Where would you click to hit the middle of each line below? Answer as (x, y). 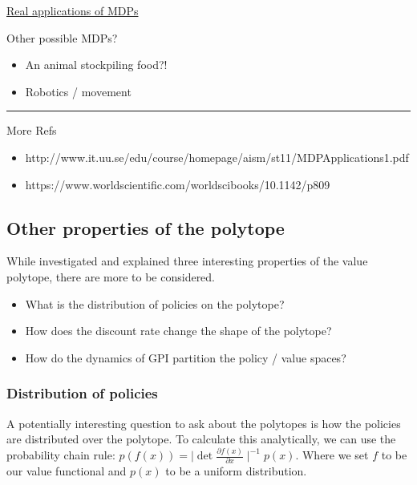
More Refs (32, 130)
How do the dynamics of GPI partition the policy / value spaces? (186, 357)
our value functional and (67, 471)
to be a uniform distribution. (236, 471)
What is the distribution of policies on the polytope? (155, 303)
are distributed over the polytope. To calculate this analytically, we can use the (201, 439)
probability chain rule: (61, 455)
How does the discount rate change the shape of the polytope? (178, 331)
